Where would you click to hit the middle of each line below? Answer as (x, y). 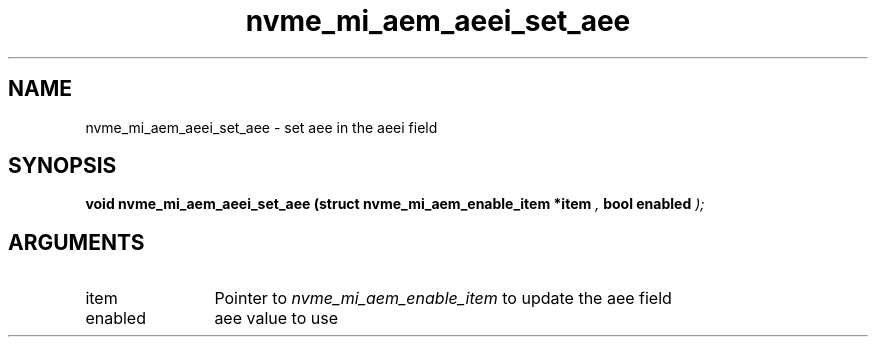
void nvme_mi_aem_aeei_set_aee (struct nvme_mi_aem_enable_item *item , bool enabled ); (395, 204)
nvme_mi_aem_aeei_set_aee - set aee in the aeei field (261, 127)
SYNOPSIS (62, 166)
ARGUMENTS (76, 242)
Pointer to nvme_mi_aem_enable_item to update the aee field (443, 298)
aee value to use (276, 318)
